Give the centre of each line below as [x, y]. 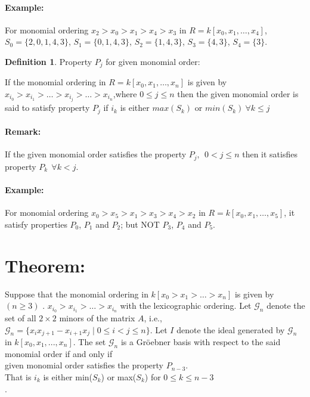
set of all [21, 317]
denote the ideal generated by [231, 329]
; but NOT [140, 224]
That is [18, 377]
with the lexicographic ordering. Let [186, 305]
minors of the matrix [97, 317]
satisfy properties [36, 224]
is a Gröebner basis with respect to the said [201, 342]
